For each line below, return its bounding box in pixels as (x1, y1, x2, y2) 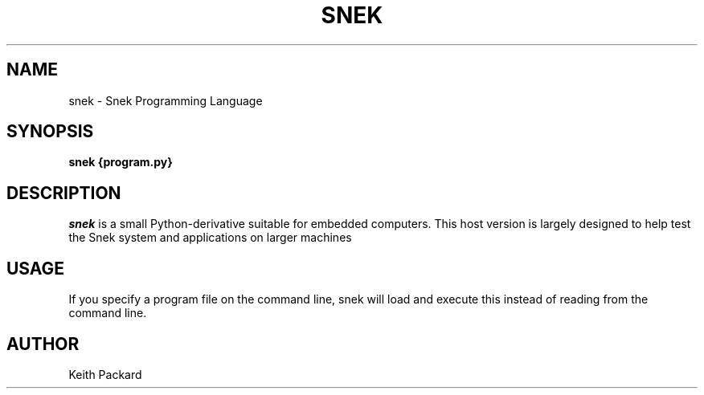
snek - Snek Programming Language (68, 93, 263, 108)
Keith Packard (68, 367, 142, 381)
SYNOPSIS (6, 121, 94, 142)
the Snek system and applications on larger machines (68, 230, 352, 245)
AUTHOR (6, 333, 80, 354)
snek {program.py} (68, 155, 173, 169)
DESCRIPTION (6, 182, 121, 203)
